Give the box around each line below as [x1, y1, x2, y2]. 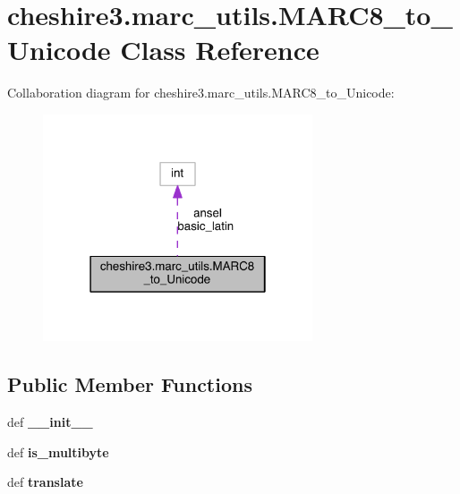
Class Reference [120, 31, 319, 68]
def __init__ [7, 413, 93, 431]
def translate [7, 473, 83, 491]
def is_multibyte [7, 442, 109, 461]
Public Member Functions [7, 370, 252, 398]
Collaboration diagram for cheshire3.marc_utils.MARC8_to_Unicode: [7, 83, 395, 102]
